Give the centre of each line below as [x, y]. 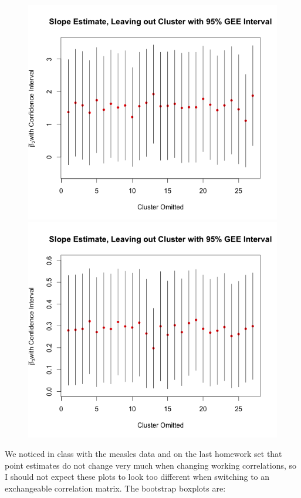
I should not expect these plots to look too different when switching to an [137, 477]
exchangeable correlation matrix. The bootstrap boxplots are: [115, 488]
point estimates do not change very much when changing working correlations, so [151, 465]
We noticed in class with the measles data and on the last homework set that [143, 454]
